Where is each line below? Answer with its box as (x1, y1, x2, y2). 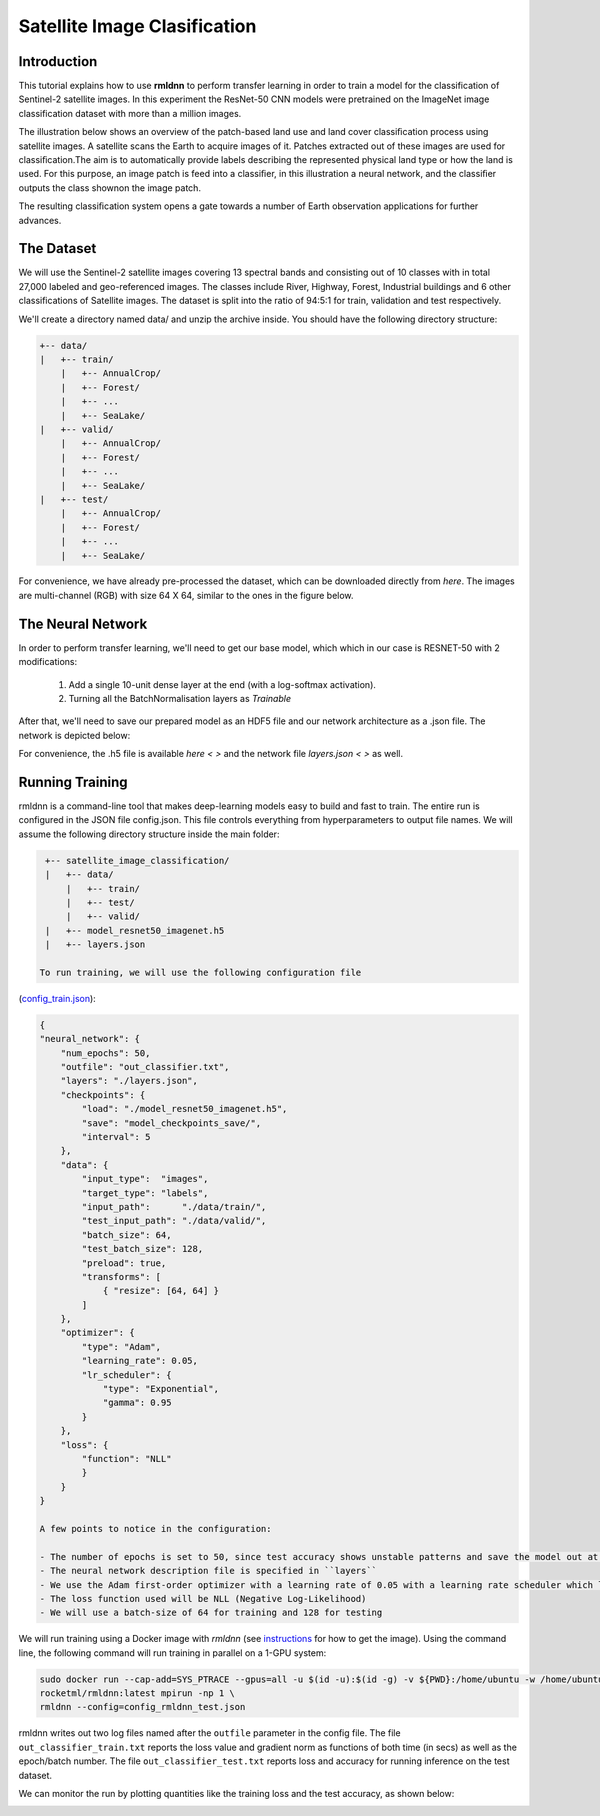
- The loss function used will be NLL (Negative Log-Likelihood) (39, 1593, 367, 1604)
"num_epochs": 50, (60, 1047, 151, 1059)
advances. (18, 214, 62, 226)
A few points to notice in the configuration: (39, 1523, 272, 1534)
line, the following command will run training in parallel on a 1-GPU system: (18, 1646, 327, 1659)
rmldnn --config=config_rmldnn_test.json (39, 1701, 246, 1713)
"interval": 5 (81, 1131, 151, 1143)
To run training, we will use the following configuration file (39, 966, 362, 978)
